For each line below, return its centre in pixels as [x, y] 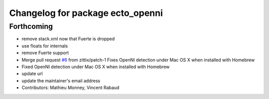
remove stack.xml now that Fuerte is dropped [68, 39]
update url [32, 74]
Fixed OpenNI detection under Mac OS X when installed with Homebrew [96, 67]
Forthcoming [31, 26]
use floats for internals [45, 46]
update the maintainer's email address [61, 81]
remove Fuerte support [45, 53]
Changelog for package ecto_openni [86, 13]
